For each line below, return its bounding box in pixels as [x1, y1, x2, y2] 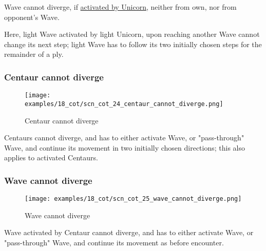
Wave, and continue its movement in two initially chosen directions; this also [4, 142, 245, 153]
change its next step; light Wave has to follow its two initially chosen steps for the [4, 38, 262, 49]
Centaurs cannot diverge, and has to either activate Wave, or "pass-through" [4, 132, 244, 143]
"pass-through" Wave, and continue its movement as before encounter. [4, 237, 224, 247]
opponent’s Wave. [4, 11, 60, 22]
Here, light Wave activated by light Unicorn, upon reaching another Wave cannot [4, 29, 260, 39]
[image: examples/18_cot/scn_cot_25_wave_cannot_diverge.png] [25, 195, 242, 203]
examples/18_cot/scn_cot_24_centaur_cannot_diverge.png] [25, 100, 223, 108]
